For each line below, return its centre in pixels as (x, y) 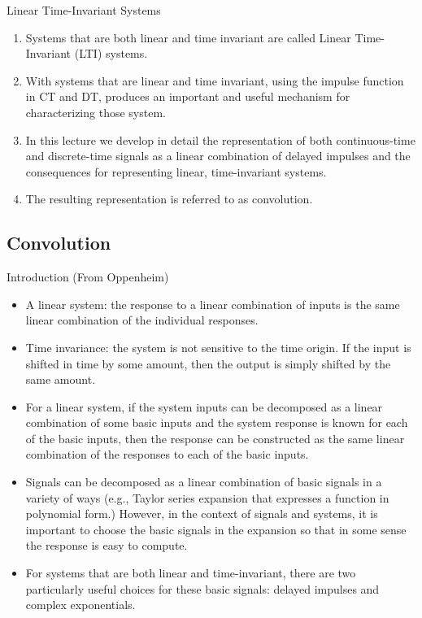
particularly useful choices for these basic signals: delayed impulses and (202, 588)
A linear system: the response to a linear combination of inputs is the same (213, 304)
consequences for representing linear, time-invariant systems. (176, 171)
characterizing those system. (96, 112)
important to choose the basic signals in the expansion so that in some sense (216, 529)
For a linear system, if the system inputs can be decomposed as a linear (204, 406)
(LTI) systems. (111, 53)
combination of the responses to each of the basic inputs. (167, 454)
